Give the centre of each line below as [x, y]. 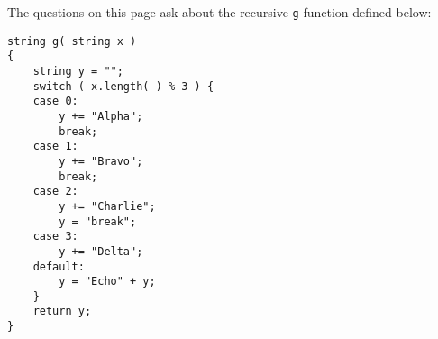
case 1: [55, 147]
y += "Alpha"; [101, 116]
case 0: [55, 101]
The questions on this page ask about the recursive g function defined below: [219, 12]
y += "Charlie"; [107, 206]
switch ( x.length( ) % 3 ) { [123, 86]
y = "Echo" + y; [107, 282]
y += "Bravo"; [101, 161]
